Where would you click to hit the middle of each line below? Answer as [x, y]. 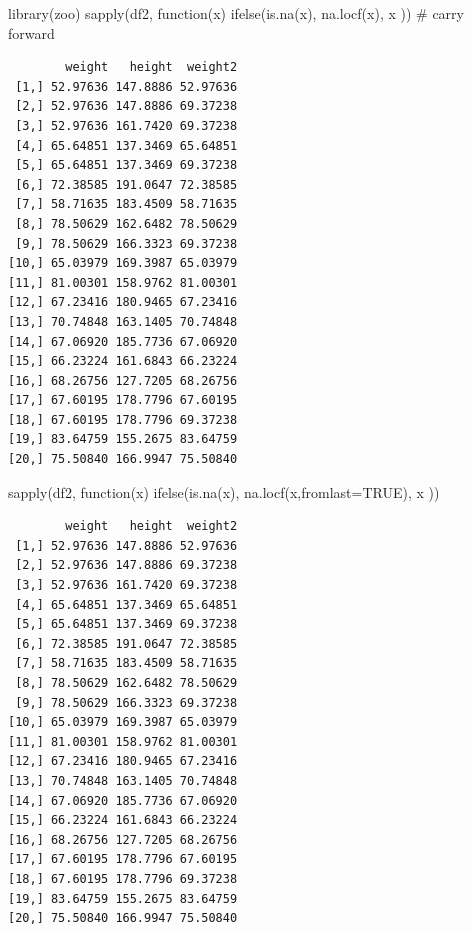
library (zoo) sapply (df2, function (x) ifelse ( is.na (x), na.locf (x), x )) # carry [236, 13]
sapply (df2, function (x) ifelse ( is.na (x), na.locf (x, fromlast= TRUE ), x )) [224, 491]
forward [31, 32]
